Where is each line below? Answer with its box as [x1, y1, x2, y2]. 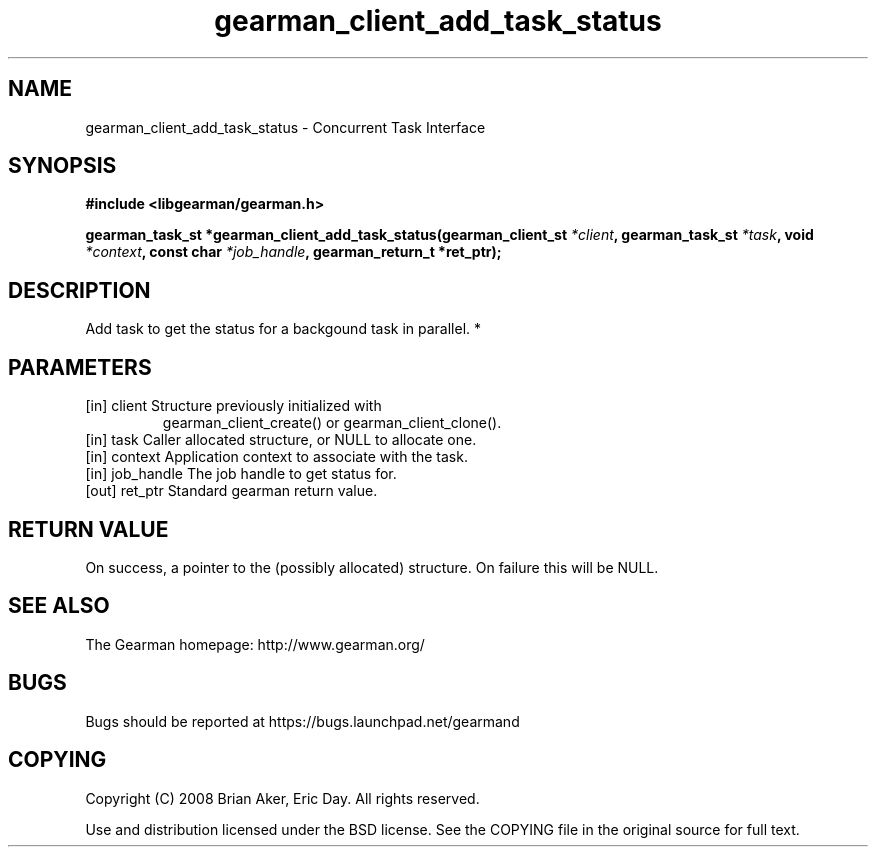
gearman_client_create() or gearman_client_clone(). [162, 414, 502, 432]
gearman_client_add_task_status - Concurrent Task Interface [85, 118, 486, 136]
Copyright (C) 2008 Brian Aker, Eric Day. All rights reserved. [85, 789, 480, 807]
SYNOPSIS [8, 153, 117, 179]
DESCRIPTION [8, 277, 151, 303]
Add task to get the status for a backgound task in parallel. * [85, 320, 482, 338]
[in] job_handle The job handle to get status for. [85, 465, 397, 483]
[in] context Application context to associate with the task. [85, 448, 468, 466]
